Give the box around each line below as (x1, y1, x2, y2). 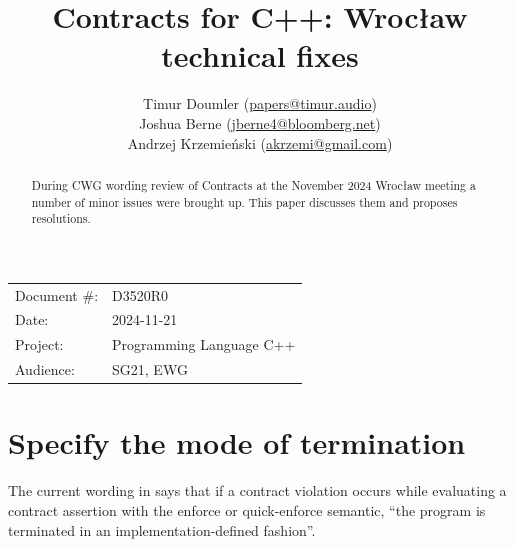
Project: (15, 334, 64, 355)
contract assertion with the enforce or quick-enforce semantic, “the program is (8, 499, 486, 520)
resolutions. (31, 210, 91, 227)
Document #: (15, 284, 99, 305)
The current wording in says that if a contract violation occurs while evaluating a (8, 480, 507, 501)
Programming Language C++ (112, 334, 296, 355)
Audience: (15, 359, 75, 380)
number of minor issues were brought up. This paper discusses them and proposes (31, 193, 458, 210)
